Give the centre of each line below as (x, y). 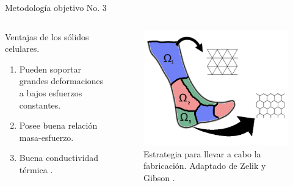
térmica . (36, 169)
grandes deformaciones (61, 81)
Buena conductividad (59, 158)
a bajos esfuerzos (51, 92)
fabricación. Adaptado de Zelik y (205, 166)
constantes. (40, 105)
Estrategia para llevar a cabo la (202, 153)
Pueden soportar (50, 69)
